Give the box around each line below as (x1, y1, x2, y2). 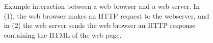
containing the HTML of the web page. (4, 29, 122, 40)
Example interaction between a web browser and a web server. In (4, 1, 200, 11)
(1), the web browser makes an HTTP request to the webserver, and (4, 10, 209, 21)
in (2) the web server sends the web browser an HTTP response (4, 20, 196, 30)
